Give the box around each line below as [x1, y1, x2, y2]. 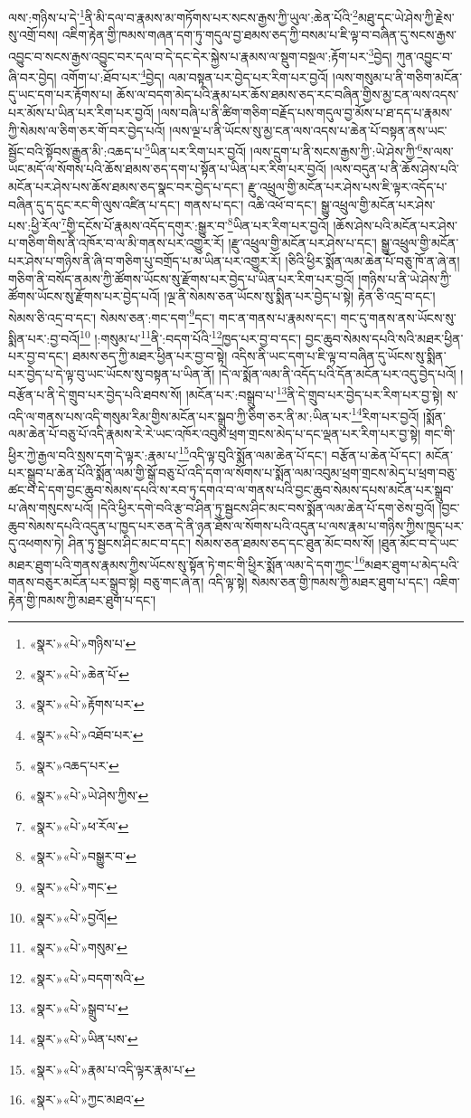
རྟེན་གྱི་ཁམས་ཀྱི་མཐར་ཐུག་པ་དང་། [8, 590, 156, 609]
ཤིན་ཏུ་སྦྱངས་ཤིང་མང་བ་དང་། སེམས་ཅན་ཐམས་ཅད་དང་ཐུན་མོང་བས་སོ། [68, 534, 374, 553]
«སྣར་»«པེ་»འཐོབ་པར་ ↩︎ [29, 725, 144, 744]
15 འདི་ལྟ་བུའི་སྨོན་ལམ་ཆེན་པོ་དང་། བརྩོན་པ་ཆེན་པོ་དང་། [178, 442, 422, 464]
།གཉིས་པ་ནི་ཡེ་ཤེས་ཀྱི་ [358, 269, 452, 288]
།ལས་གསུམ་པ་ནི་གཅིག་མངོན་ [332, 67, 463, 86]
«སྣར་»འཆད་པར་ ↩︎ [29, 755, 119, 774]
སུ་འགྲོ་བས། [8, 25, 59, 44]
